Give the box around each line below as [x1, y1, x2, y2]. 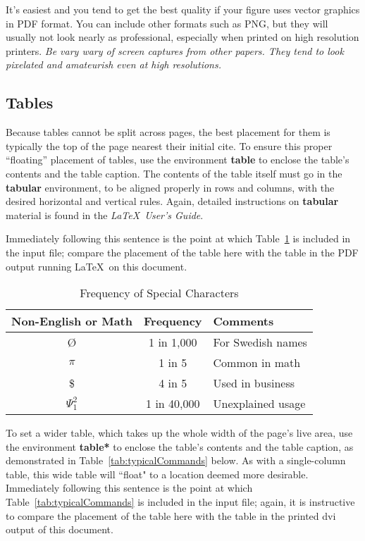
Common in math [213, 354, 301, 371]
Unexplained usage [213, 395, 306, 412]
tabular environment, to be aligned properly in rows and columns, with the [6, 180, 335, 194]
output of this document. [6, 522, 113, 537]
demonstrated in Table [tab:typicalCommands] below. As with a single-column [6, 453, 346, 468]
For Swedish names [213, 334, 307, 351]
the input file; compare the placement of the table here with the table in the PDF [6, 244, 359, 259]
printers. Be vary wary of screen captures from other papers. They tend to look [6, 43, 344, 58]
